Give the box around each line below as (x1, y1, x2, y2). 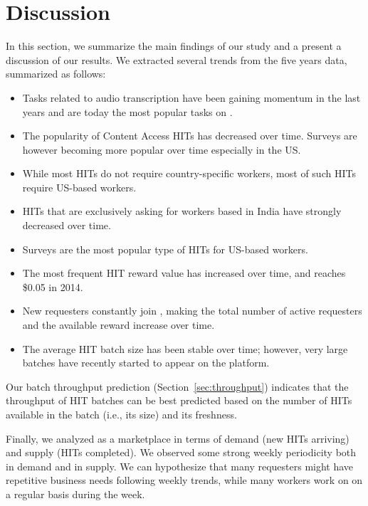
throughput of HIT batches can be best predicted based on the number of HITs (6, 393, 352, 408)
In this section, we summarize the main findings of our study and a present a (6, 38, 342, 53)
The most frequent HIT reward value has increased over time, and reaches (22, 265, 346, 280)
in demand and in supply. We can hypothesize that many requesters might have (6, 458, 354, 473)
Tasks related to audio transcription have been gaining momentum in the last (22, 90, 361, 105)
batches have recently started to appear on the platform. (22, 355, 270, 370)
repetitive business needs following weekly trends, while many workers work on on (6, 473, 363, 487)
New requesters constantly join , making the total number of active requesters (22, 303, 362, 318)
